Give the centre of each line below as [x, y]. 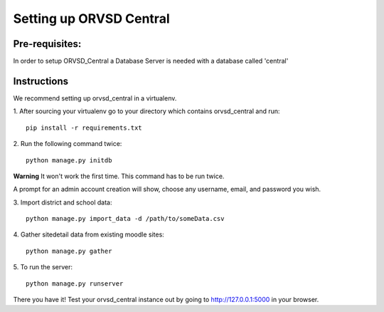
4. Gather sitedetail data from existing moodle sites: [89, 234]
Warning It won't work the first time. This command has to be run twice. [119, 176]
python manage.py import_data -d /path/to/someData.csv [125, 219]
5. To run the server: [43, 267]
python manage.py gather [69, 251]
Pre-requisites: [47, 44]
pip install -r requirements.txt [84, 128]
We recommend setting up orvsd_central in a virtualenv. [95, 98]
